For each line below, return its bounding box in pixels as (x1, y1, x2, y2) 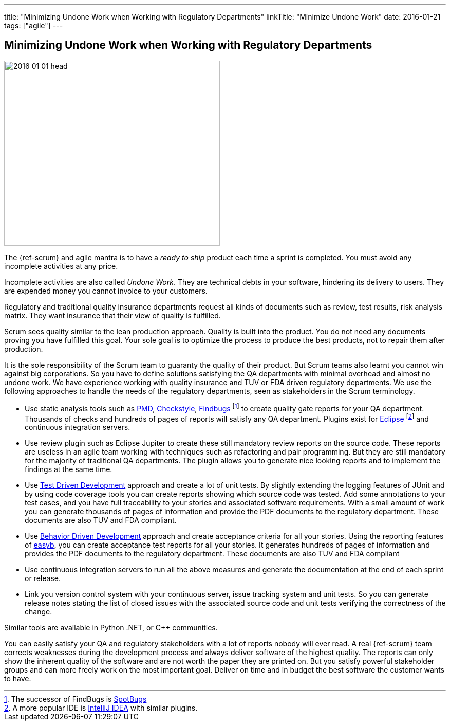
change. (25, 607, 52, 617)
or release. (25, 574, 61, 583)
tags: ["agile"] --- (4, 21, 63, 30)
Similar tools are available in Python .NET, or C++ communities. (4, 623, 218, 632)
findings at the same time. (25, 465, 113, 474)
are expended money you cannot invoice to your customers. (4, 286, 208, 295)
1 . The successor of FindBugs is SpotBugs (4, 695, 147, 704)
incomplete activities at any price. (4, 261, 118, 270)
